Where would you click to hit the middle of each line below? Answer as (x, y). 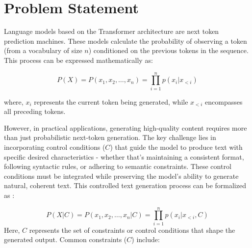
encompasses (224, 101)
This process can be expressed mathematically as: (78, 60)
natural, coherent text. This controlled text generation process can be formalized (125, 185)
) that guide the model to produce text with (176, 147)
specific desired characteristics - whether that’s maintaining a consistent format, (124, 156)
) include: (146, 239)
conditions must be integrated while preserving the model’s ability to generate (121, 176)
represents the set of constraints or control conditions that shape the (132, 230)
